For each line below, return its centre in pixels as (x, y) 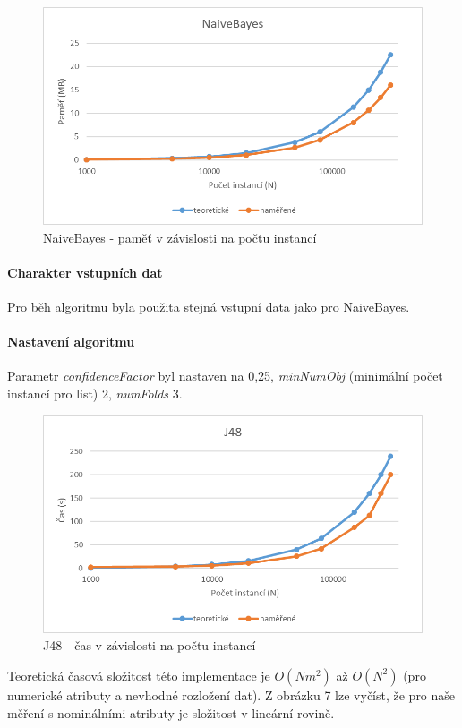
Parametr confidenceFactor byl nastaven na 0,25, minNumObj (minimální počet (225, 376)
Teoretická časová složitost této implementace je (139, 675)
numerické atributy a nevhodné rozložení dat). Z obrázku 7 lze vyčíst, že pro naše (231, 694)
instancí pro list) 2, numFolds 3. (95, 393)
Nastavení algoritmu (71, 342)
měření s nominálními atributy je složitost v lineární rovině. (171, 712)
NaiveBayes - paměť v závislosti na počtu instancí (180, 237)
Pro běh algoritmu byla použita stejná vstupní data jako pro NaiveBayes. (209, 306)
